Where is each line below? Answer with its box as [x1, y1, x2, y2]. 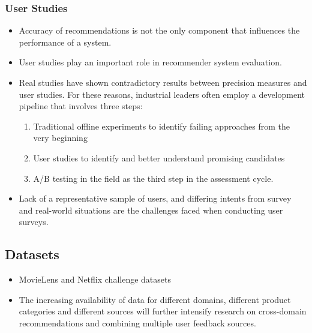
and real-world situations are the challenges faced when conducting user [19, 203, 283, 216]
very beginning [33, 131, 88, 144]
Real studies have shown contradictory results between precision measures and [19, 76, 307, 88]
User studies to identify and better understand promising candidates [33, 151, 285, 164]
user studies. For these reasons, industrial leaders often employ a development [19, 88, 305, 100]
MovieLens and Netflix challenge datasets [19, 273, 171, 286]
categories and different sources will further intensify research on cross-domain [19, 305, 307, 317]
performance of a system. [19, 35, 112, 48]
